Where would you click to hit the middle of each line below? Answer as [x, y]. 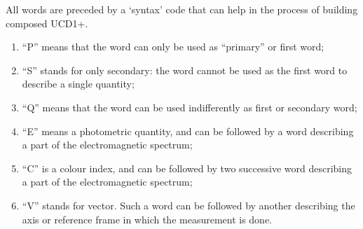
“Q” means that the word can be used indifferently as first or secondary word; [190, 107]
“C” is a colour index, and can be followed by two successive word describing [187, 168]
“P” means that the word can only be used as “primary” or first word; [173, 47]
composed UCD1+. [47, 23]
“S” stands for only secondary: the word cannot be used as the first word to [185, 70]
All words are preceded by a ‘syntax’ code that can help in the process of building [182, 9]
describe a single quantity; [78, 84]
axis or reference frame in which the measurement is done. [147, 219]
